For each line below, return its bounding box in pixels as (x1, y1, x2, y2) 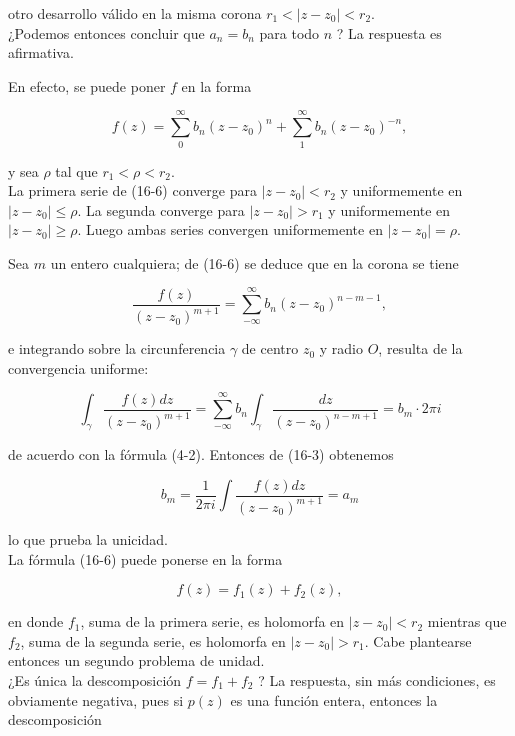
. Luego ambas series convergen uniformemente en (77, 219, 383, 240)
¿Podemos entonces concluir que (8, 22, 205, 43)
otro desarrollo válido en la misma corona (8, 3, 262, 23)
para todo (259, 22, 320, 43)
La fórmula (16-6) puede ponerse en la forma (8, 548, 283, 569)
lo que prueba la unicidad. (8, 528, 168, 549)
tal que (55, 160, 98, 181)
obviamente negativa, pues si (8, 689, 184, 710)
